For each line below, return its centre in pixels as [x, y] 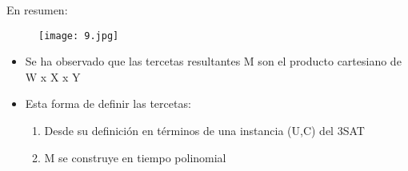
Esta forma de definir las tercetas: [108, 103]
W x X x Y [53, 76]
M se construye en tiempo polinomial [135, 157]
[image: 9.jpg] [79, 36]
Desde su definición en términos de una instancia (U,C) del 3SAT [204, 131]
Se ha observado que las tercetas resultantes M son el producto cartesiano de [213, 61]
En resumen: [37, 10]
